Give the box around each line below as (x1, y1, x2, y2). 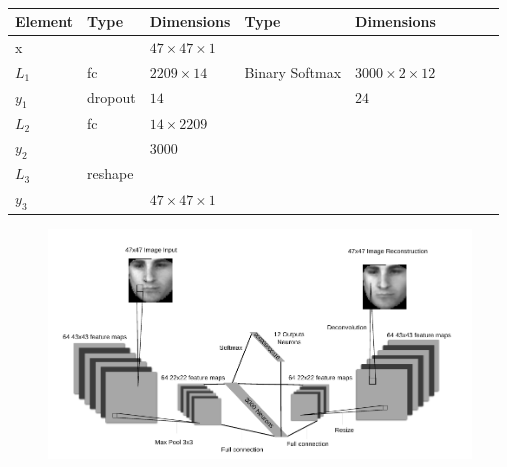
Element (15, 11, 73, 31)
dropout (86, 87, 136, 108)
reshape (86, 163, 134, 184)
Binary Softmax (244, 61, 342, 82)
